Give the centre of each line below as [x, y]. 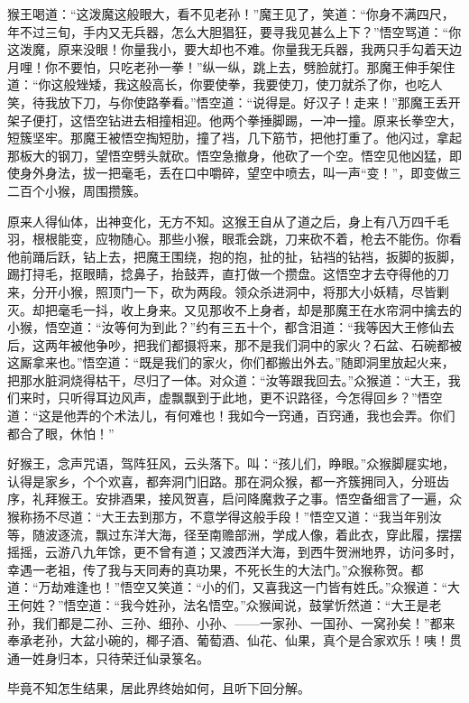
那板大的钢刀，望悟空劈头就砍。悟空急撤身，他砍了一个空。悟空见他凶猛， [228, 155]
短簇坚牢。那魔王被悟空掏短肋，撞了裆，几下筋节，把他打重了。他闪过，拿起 [234, 138]
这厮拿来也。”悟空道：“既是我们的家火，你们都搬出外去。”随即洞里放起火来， [231, 362]
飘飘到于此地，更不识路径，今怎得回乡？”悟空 [307, 398]
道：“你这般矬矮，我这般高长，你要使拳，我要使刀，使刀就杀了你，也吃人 [225, 84]
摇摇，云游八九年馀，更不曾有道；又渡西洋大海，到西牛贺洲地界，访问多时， [234, 552]
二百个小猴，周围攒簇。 [77, 190]
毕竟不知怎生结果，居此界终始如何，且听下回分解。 [159, 688]
